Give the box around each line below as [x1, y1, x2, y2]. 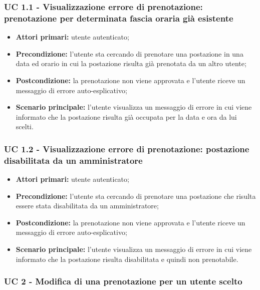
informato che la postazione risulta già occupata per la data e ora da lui [16, 111, 237, 122]
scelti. [16, 121, 34, 132]
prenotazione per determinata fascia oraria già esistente [4, 12, 233, 24]
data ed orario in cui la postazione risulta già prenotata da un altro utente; [16, 58, 246, 69]
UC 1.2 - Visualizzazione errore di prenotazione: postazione [4, 142, 249, 155]
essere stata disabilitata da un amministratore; [16, 200, 159, 211]
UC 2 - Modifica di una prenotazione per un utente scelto [4, 275, 242, 287]
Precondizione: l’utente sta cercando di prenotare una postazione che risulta [16, 190, 256, 201]
